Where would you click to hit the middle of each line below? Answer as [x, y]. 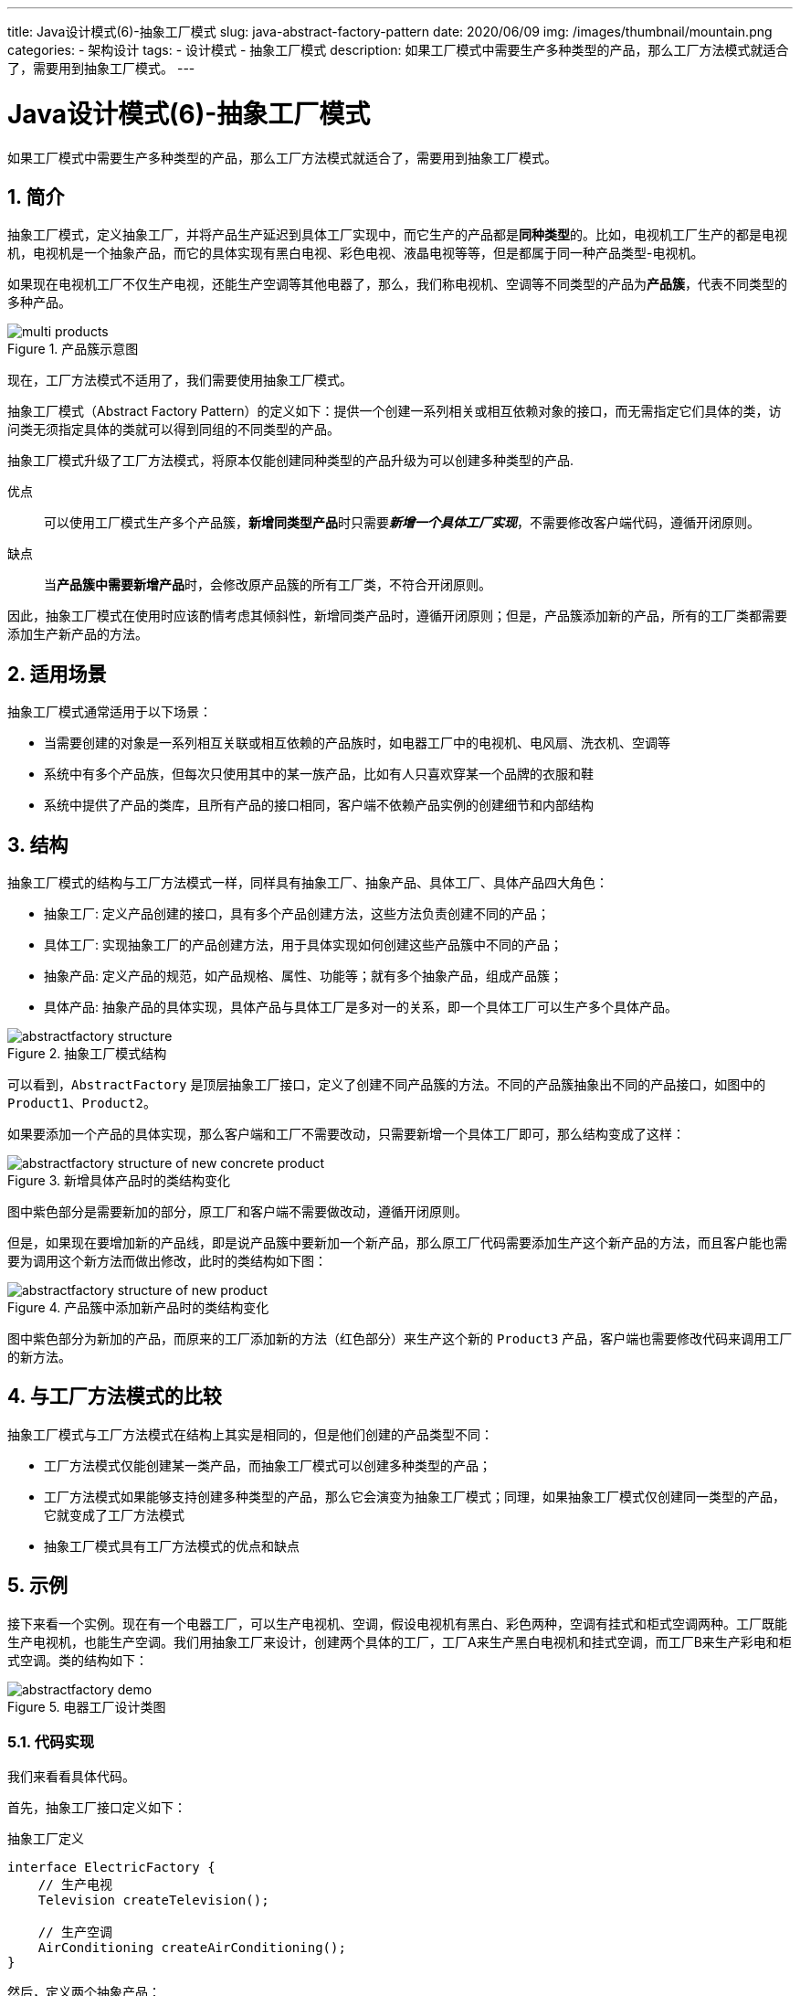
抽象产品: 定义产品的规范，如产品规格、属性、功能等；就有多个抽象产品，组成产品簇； [303, 976]
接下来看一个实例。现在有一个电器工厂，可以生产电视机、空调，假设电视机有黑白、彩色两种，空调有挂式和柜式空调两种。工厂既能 [397, 1623]
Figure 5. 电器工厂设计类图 [87, 1706]
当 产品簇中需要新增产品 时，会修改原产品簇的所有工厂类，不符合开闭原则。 [268, 585]
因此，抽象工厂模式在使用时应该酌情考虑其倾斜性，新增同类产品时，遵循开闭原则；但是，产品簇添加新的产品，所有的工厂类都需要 [397, 616]
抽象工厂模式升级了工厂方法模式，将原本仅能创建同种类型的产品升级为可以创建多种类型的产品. [291, 461]
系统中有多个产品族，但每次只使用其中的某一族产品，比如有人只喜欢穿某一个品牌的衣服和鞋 [319, 774]
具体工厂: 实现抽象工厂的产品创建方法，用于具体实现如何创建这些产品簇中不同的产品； [303, 945]
